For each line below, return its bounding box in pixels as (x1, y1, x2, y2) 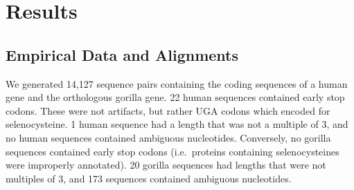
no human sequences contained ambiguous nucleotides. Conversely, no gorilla (6, 130, 331, 144)
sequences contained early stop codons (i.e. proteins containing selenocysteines (6, 144, 339, 158)
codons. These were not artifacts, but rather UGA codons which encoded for (6, 103, 330, 117)
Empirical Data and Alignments (6, 44, 239, 65)
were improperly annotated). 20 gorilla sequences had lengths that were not (6, 158, 326, 172)
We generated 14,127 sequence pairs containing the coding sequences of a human (6, 76, 348, 91)
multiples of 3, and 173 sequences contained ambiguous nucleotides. (6, 171, 292, 185)
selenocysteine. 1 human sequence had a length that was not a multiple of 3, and (6, 117, 348, 131)
